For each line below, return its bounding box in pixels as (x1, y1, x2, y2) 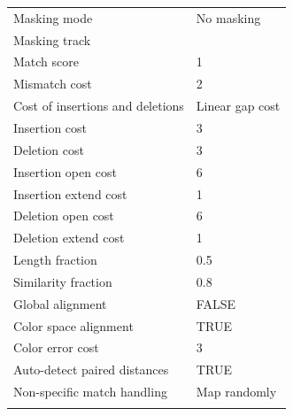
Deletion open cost (13, 206, 114, 225)
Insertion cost (13, 118, 88, 136)
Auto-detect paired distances (13, 360, 169, 379)
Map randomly (196, 382, 277, 401)
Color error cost (13, 338, 99, 357)
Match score (13, 52, 79, 71)
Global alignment (13, 294, 107, 312)
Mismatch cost (13, 74, 92, 93)
